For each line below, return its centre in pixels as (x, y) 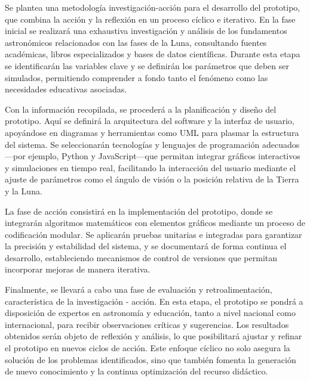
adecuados (281, 144)
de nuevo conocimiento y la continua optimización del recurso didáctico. (136, 371)
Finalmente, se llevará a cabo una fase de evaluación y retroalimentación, (139, 289)
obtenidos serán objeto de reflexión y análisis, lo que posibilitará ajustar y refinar (154, 336)
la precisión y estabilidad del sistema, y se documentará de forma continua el (146, 246)
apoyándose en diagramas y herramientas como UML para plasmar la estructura (152, 132)
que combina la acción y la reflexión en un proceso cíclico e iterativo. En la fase (150, 19)
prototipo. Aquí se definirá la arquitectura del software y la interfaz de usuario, (150, 121)
